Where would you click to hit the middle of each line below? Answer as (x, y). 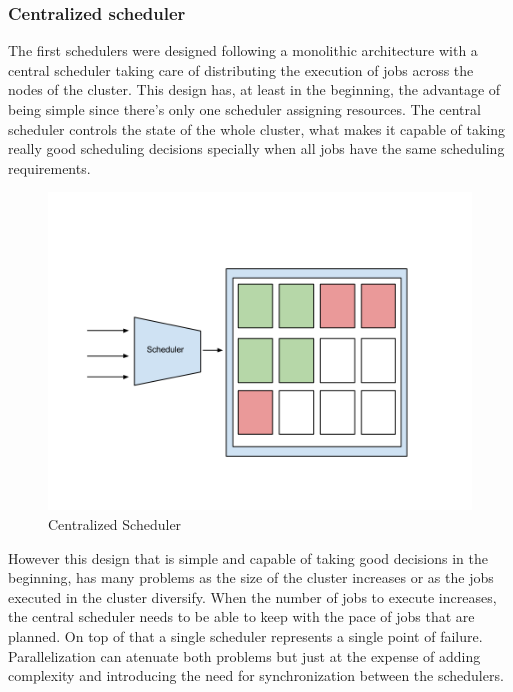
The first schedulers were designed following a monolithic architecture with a (243, 50)
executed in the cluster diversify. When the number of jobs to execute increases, (252, 596)
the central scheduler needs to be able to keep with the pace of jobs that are (241, 616)
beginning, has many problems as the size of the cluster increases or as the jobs (251, 577)
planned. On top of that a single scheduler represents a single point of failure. (245, 635)
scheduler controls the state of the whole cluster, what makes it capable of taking (257, 128)
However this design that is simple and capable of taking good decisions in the (248, 557)
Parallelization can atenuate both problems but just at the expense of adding (244, 655)
